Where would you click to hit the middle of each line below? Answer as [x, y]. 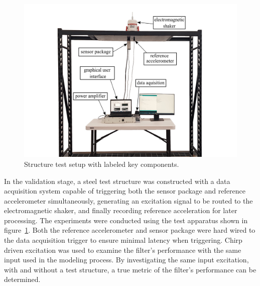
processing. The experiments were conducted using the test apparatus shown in [126, 220]
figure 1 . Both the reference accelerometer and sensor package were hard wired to [130, 230]
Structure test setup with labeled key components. [102, 164]
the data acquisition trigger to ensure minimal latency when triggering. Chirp [123, 240]
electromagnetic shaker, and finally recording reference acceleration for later [121, 210]
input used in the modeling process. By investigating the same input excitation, [126, 260]
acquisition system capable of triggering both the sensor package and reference [125, 191]
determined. [22, 279]
